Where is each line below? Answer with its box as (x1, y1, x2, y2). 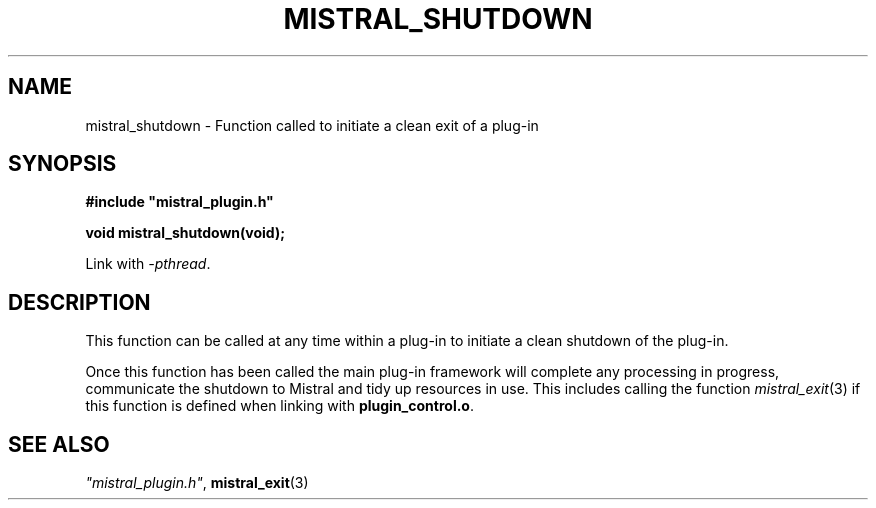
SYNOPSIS (8, 151, 117, 177)
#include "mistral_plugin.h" (85, 193, 274, 211)
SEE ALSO (8, 431, 110, 457)
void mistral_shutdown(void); (85, 224, 285, 242)
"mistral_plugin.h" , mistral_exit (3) (85, 474, 309, 492)
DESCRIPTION (8, 289, 151, 315)
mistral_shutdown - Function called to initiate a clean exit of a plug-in (85, 116, 539, 134)
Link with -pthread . (85, 255, 211, 273)
